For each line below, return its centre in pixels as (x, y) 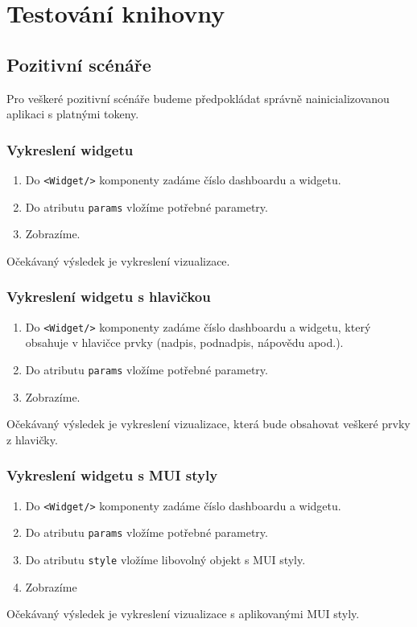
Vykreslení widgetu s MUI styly (112, 475)
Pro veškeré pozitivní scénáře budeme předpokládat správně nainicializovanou (198, 98)
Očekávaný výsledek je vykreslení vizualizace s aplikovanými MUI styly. (183, 614)
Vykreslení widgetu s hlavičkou (109, 297)
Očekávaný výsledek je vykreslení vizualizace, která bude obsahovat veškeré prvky (208, 424)
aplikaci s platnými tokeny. (73, 114)
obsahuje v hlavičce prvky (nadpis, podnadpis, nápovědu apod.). (184, 342)
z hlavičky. (32, 439)
